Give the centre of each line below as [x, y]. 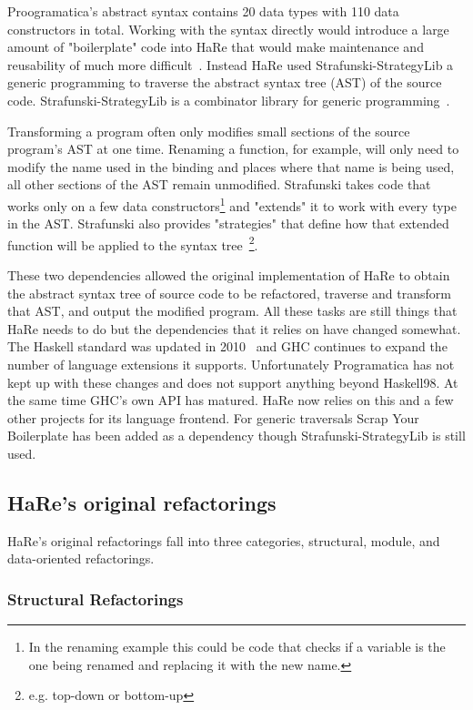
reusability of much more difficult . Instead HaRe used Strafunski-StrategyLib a [231, 64]
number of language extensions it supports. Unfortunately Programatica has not [231, 364]
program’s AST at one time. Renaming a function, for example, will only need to [233, 149]
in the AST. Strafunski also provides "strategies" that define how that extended [228, 223]
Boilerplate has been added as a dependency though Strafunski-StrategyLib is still [236, 436]
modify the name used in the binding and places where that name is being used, [231, 166]
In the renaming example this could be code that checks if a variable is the [237, 647]
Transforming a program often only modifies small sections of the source [209, 131]
